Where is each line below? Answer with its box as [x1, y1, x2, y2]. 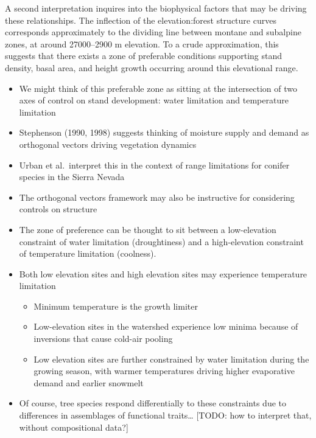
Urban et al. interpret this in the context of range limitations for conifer [19, 158, 290, 171]
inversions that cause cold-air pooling [33, 332, 173, 345]
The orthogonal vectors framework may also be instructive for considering [19, 190, 295, 203]
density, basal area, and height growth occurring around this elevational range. [5, 61, 298, 74]
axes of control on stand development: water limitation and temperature [19, 94, 289, 106]
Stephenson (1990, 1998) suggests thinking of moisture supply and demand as [19, 126, 309, 139]
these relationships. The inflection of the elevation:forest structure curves [5, 13, 276, 26]
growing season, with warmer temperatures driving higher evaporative [33, 364, 295, 377]
